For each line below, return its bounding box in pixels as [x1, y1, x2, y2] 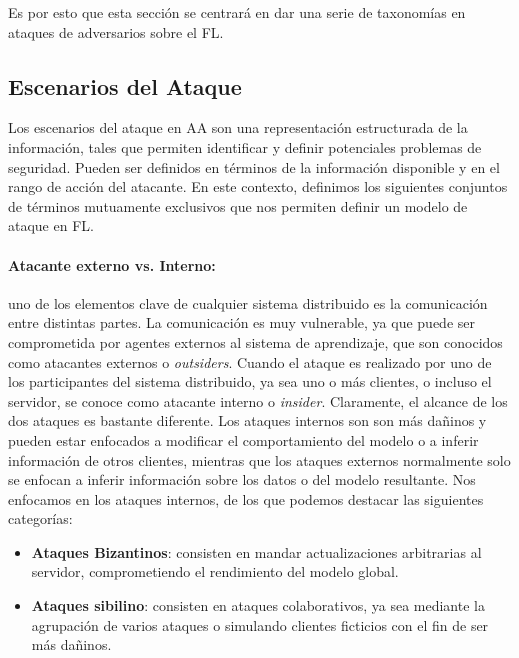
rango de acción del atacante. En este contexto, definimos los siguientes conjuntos [8, 176, 508, 197]
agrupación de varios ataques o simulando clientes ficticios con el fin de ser [31, 614, 489, 635]
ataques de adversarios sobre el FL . [8, 21, 224, 42]
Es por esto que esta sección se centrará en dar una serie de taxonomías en [8, 2, 466, 22]
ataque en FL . [8, 215, 94, 236]
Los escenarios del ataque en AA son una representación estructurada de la [8, 117, 468, 138]
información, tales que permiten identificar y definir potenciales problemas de [8, 136, 482, 157]
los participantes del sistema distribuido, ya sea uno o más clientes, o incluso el [8, 371, 492, 392]
